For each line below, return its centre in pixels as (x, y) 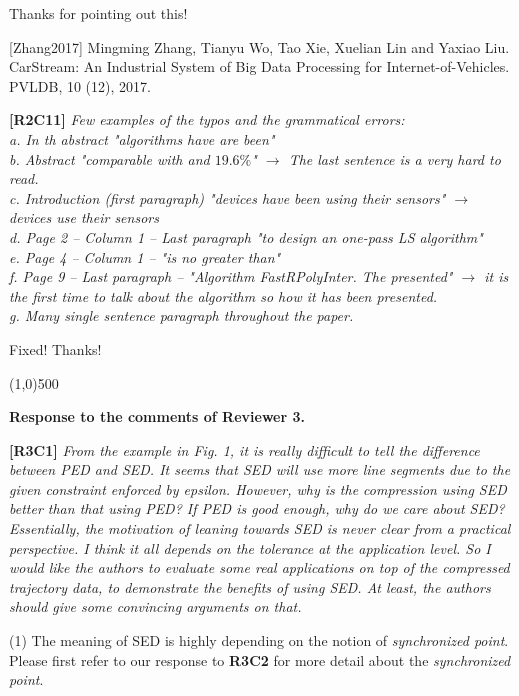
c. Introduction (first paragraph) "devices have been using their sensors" (227, 197)
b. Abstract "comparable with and (109, 158)
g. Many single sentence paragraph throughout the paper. (181, 315)
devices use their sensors (84, 217)
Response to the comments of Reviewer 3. (157, 416)
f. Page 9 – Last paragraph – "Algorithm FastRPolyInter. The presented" (231, 276)
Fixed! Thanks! (55, 348)
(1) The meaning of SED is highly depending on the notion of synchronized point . (259, 640)
